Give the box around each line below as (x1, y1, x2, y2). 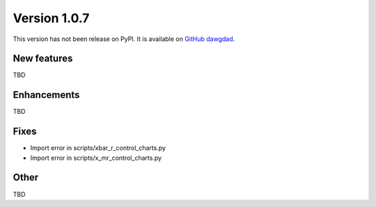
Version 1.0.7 (13, 10, 90, 26)
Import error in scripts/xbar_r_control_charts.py (30, 144, 166, 152)
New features (13, 53, 73, 65)
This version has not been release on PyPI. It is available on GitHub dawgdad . (13, 35, 235, 43)
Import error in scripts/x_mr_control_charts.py (30, 154, 162, 162)
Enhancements (13, 89, 80, 101)
